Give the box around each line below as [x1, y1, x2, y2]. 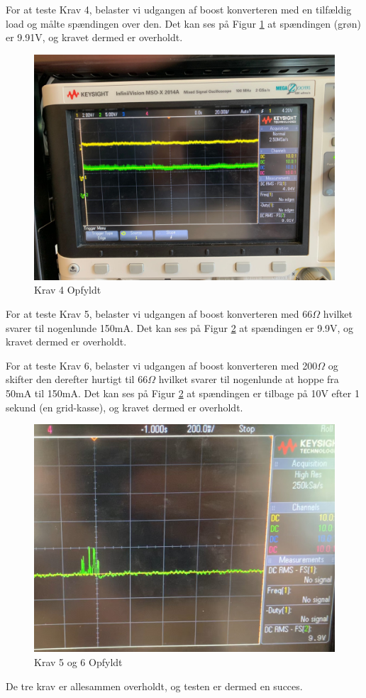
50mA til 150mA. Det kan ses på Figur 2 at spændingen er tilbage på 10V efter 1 [6, 385, 360, 400]
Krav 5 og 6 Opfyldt [34, 655, 123, 670]
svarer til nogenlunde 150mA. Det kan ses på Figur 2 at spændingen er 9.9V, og [6, 320, 354, 335]
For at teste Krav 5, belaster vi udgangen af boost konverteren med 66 [6, 306, 313, 321]
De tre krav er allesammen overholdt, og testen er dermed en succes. [6, 678, 303, 693]
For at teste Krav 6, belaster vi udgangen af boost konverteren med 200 [6, 358, 318, 372]
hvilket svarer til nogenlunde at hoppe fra [158, 372, 339, 387]
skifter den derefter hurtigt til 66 [6, 372, 148, 387]
